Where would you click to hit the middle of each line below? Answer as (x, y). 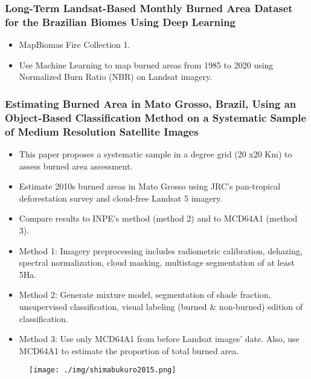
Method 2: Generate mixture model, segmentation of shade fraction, (145, 295)
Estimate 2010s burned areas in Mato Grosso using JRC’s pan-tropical (150, 186)
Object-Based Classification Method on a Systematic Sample (156, 117)
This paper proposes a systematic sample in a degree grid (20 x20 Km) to (155, 153)
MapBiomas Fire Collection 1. (75, 44)
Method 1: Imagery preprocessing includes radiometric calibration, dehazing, (161, 250)
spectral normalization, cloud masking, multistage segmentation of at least (157, 262)
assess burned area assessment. (76, 166)
